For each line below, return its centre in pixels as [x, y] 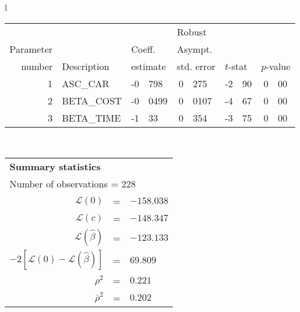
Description [86, 66]
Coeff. [143, 49]
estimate [149, 66]
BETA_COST [92, 100]
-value [278, 66]
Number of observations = [64, 184]
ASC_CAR [86, 83]
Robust [192, 31]
